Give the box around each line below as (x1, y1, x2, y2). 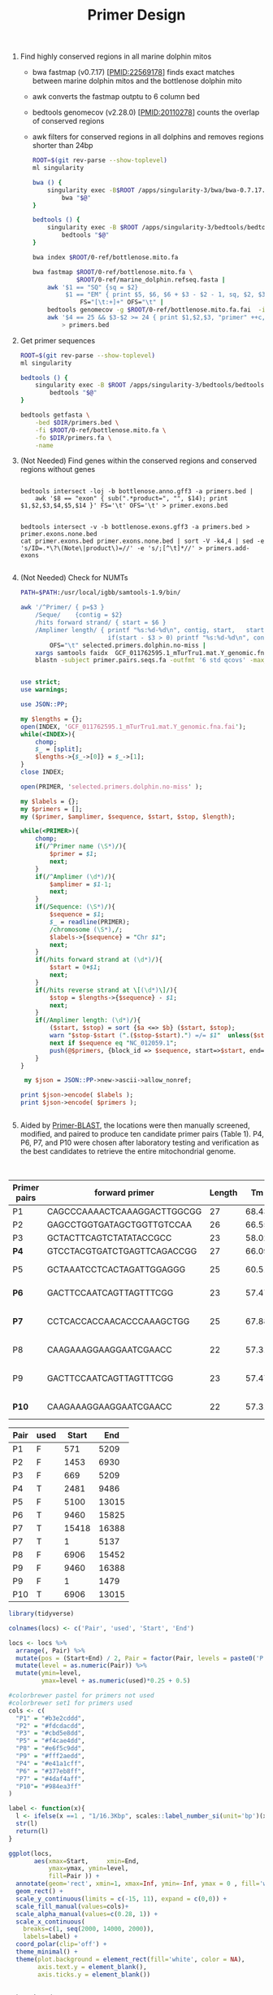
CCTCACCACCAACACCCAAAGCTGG (46, 1316, 190, 1327)
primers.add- (206, 544, 250, 552)
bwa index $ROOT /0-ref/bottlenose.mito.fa (32, 253, 179, 261)
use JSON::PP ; (19, 701, 68, 709)
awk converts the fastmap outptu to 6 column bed (32, 92, 201, 102)
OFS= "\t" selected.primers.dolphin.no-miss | (50, 641, 206, 649)
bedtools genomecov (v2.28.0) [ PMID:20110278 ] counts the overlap (32, 107, 260, 117)
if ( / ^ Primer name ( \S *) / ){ (35, 842, 127, 851)
